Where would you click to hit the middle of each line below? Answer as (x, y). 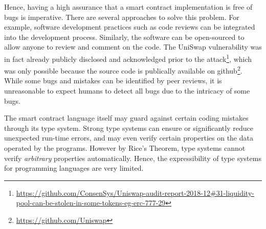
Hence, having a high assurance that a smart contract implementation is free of (128, 7)
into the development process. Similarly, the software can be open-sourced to (124, 37)
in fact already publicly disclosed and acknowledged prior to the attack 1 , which (128, 58)
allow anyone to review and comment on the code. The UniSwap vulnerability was (133, 47)
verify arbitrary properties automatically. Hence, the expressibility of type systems (133, 158)
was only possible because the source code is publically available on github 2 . (123, 70)
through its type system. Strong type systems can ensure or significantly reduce (129, 128)
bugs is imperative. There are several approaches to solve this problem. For (122, 17)
